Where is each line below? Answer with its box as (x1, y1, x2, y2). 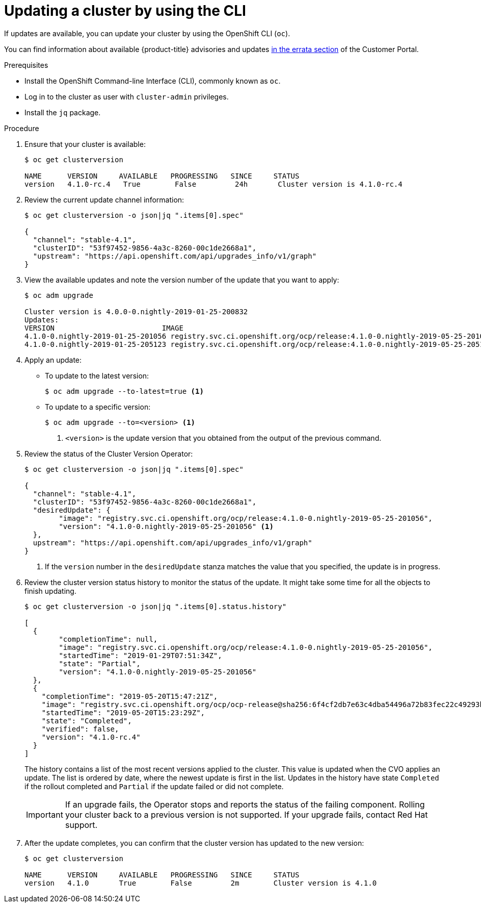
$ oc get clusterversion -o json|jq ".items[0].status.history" (24, 602, 287, 611)
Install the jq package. (24, 108, 101, 117)
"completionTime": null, (59, 635, 158, 643)
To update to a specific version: (45, 402, 151, 411)
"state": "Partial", (59, 659, 141, 668)
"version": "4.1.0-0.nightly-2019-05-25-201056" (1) (59, 522, 274, 531)
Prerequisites (4, 60, 48, 69)
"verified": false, (41, 724, 119, 733)
